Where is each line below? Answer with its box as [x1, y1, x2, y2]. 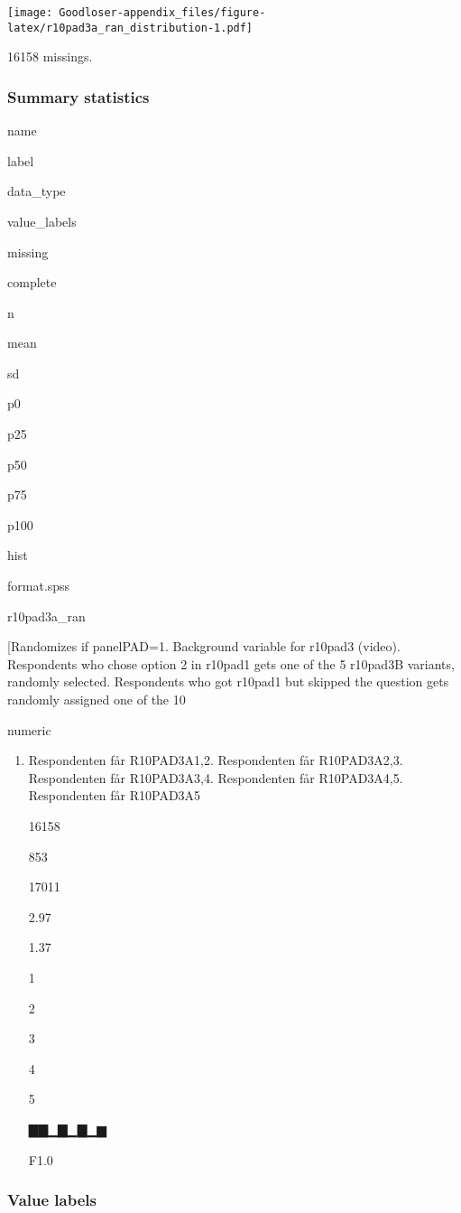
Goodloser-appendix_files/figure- [59, 6, 266, 19]
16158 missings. [7, 47, 93, 66]
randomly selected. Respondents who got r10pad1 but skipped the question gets [7, 672, 449, 691]
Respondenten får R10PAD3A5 [28, 786, 201, 805]
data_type [7, 182, 66, 201]
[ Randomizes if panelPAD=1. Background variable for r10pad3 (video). [7, 637, 401, 656]
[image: [7, 6, 53, 19]
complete [7, 273, 57, 292]
